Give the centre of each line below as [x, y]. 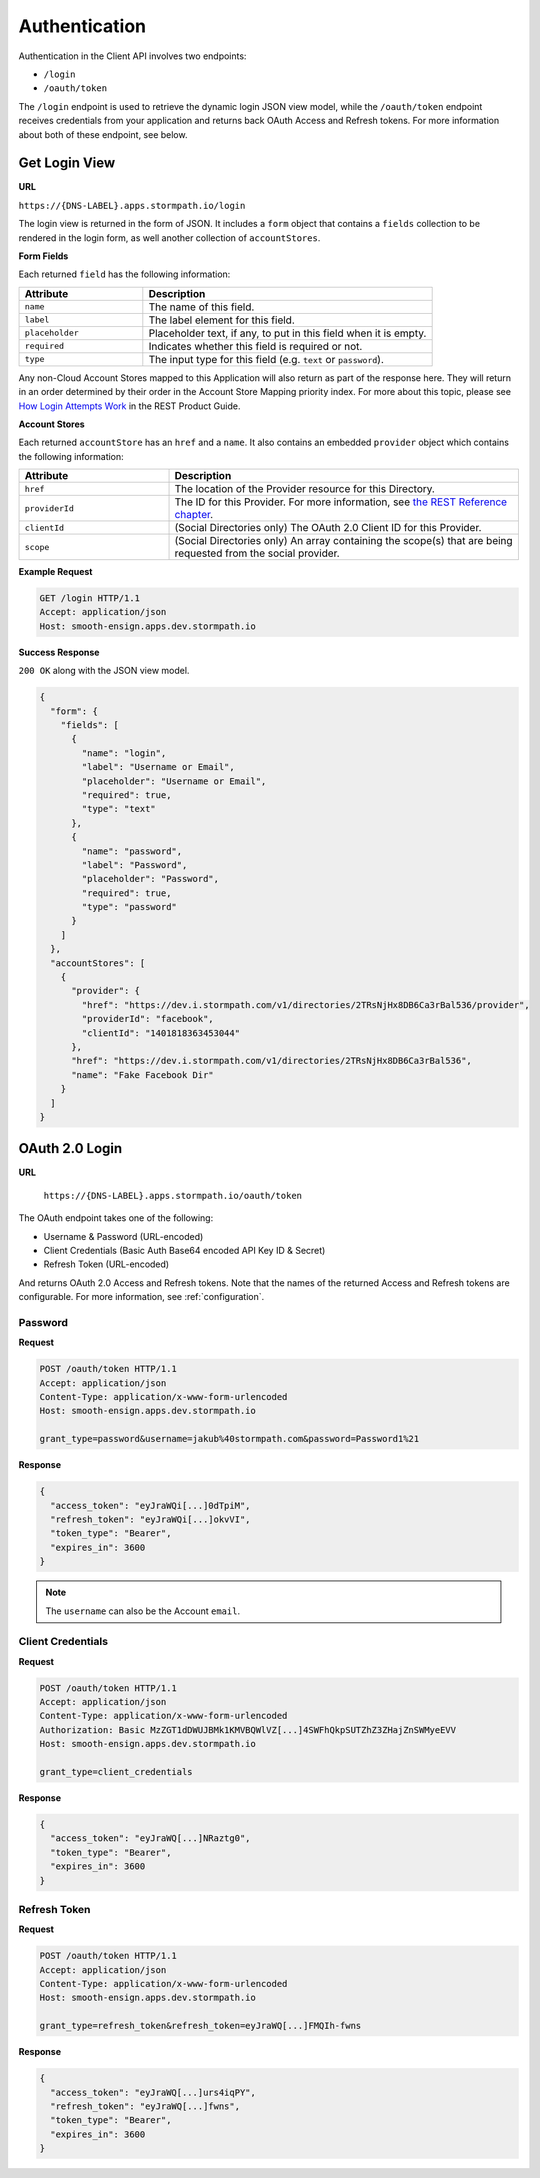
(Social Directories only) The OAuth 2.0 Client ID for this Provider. [328, 528]
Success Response [59, 652]
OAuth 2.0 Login [70, 1148]
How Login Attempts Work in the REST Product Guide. [129, 406]
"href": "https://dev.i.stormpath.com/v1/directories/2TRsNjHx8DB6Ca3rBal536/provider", [305, 1004]
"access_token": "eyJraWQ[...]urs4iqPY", [153, 2092]
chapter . [194, 515]
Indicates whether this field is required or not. [255, 346]
